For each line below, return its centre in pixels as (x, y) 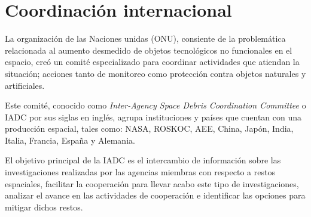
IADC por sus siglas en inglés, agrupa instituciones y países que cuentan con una (153, 117)
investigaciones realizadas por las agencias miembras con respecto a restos (140, 172)
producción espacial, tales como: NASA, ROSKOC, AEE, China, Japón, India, (149, 128)
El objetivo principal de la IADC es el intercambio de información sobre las (143, 160)
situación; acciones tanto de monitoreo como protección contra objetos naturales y (155, 73)
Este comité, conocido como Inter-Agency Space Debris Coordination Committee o (155, 105)
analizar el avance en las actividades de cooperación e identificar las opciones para (155, 195)
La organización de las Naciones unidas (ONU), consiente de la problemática (145, 38)
